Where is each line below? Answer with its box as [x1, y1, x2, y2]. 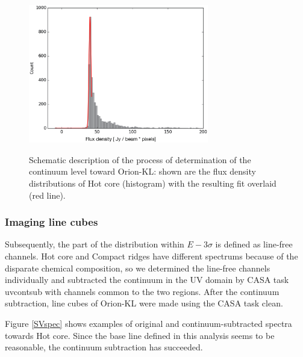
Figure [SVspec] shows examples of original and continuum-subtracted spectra [5, 317, 292, 329]
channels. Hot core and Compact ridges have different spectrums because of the [5, 250, 298, 262]
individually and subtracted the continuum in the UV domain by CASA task [5, 273, 289, 286]
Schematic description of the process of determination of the [29, 153, 251, 166]
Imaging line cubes [5, 214, 98, 229]
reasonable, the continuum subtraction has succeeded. [5, 341, 203, 353]
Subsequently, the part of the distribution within [5, 238, 184, 250]
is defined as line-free [215, 238, 293, 250]
